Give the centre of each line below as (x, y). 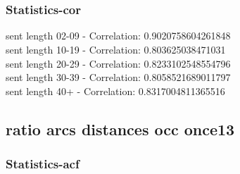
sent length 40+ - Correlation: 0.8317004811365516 (115, 91)
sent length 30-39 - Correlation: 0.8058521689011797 (118, 77)
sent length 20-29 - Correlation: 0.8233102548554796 (118, 63)
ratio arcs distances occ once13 (120, 129)
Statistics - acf (43, 164)
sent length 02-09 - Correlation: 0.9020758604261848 (118, 36)
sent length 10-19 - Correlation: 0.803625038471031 (116, 49)
